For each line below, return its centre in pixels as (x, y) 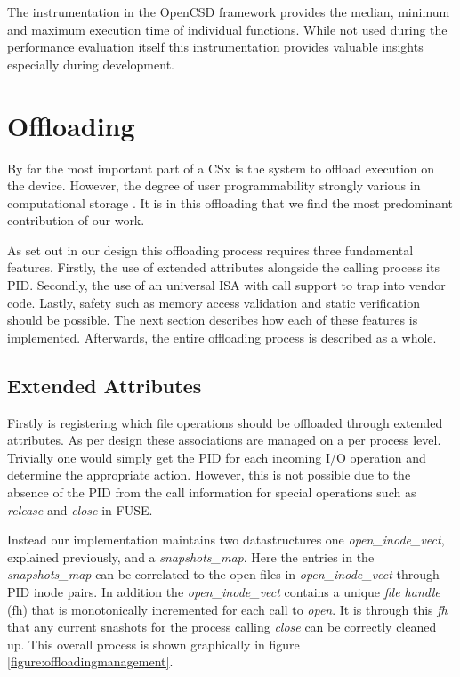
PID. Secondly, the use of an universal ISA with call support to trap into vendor (226, 285)
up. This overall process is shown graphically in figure (153, 644)
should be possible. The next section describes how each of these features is (213, 320)
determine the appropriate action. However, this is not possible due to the (209, 475)
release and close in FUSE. (80, 509)
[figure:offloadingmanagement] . (90, 661)
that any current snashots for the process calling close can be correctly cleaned (222, 627)
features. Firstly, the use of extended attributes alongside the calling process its (223, 267)
